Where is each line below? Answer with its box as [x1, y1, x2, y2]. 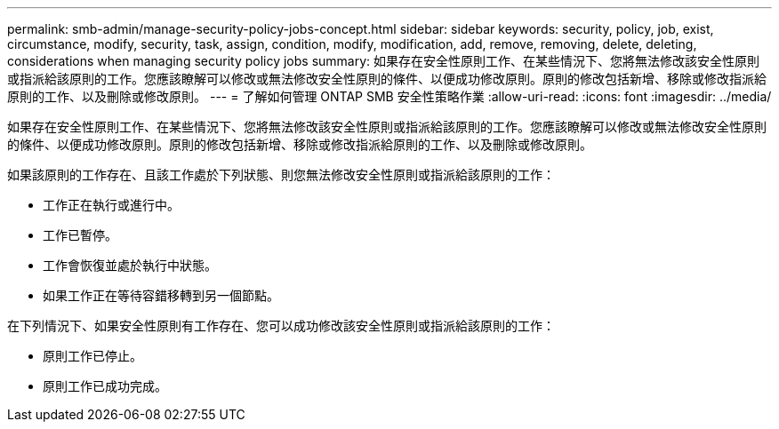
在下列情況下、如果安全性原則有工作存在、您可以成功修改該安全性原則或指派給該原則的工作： [7, 318, 555, 333]
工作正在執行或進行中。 [43, 197, 180, 212]
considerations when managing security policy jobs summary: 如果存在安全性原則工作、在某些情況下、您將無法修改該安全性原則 [7, 53, 760, 68]
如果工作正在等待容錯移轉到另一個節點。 [43, 288, 279, 303]
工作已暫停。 [43, 227, 117, 242]
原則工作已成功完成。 [43, 378, 167, 393]
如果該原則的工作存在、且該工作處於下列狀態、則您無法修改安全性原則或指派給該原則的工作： [7, 167, 555, 182]
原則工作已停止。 [43, 348, 142, 363]
